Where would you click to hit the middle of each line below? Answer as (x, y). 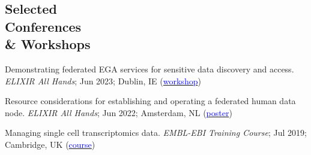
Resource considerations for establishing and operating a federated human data (150, 101)
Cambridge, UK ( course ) (50, 144)
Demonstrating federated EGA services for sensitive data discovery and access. (149, 69)
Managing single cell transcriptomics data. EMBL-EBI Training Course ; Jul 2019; (156, 133)
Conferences (43, 26)
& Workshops (48, 44)
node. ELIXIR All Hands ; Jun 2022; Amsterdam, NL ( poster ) (119, 112)
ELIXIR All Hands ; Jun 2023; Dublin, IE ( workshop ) (103, 80)
